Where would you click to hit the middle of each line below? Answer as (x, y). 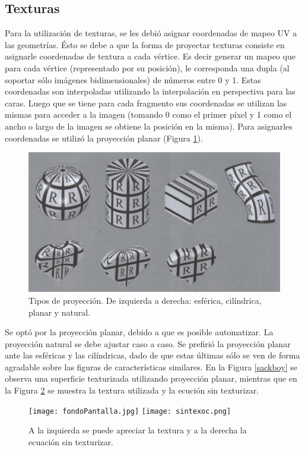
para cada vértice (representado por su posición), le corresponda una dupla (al (147, 67)
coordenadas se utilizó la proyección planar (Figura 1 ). (104, 138)
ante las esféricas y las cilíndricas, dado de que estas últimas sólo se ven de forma (152, 355)
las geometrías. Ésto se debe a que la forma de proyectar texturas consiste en (145, 44)
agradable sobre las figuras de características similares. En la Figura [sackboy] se (151, 366)
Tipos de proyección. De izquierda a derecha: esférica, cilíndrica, (145, 300)
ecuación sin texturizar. (71, 441)
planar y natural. (59, 312)
